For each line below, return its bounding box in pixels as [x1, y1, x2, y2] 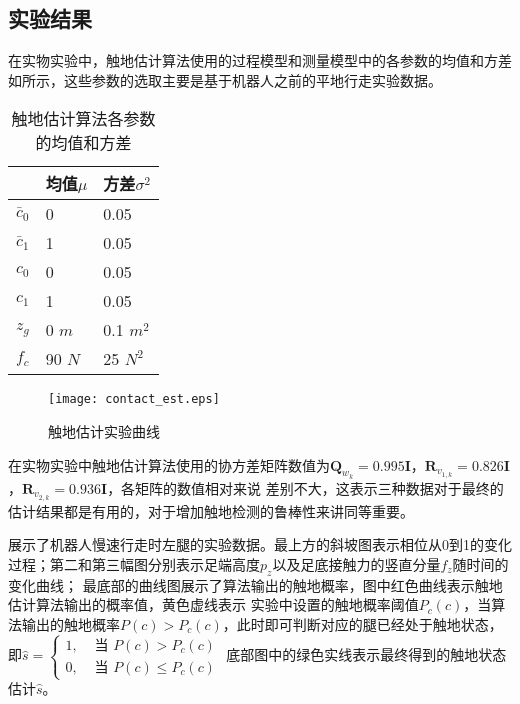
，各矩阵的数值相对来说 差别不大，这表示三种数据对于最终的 [107, 477, 504, 498]
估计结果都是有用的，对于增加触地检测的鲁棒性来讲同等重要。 [8, 500, 414, 521]
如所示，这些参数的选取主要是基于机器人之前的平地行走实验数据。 [8, 69, 442, 90]
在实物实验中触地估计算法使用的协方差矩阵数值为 [8, 454, 330, 475]
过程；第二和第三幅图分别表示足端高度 [8, 553, 260, 574]
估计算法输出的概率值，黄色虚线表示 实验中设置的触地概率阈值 [8, 594, 419, 615]
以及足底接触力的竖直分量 [272, 553, 441, 574]
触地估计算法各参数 [11, 107, 156, 131]
